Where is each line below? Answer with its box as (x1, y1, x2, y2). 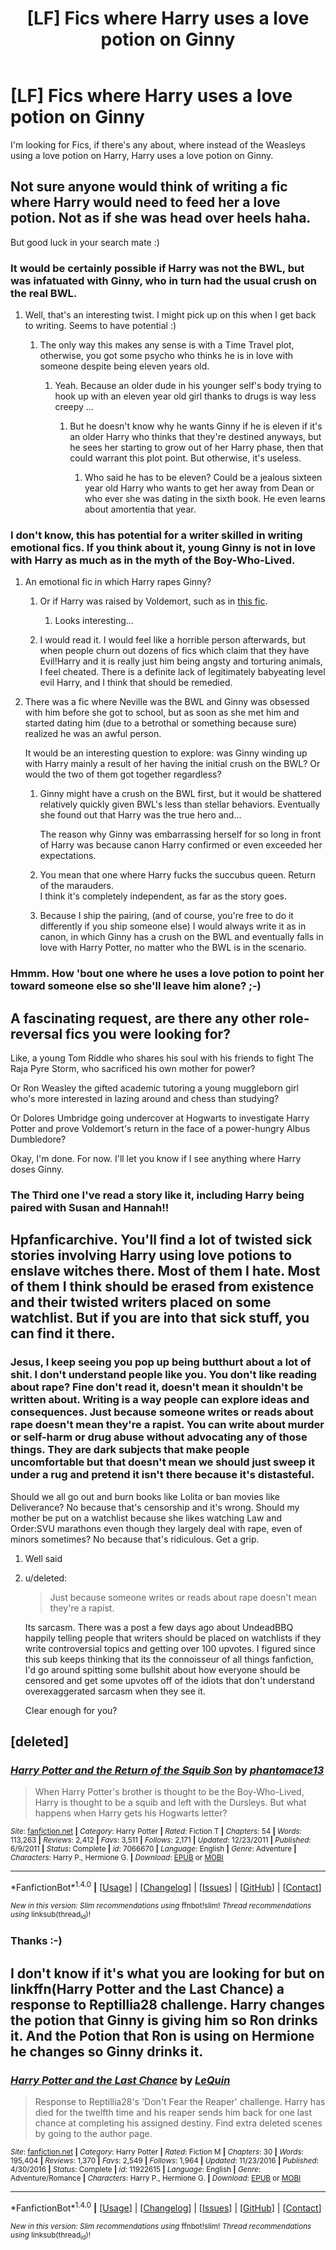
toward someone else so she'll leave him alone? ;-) (10, 979, 262, 993)
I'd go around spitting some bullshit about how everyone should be (24, 1663, 301, 1676)
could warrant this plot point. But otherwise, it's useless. (69, 452, 302, 464)
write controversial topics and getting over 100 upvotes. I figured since (24, 1642, 316, 1654)
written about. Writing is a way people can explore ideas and (10, 1393, 310, 1407)
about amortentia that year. (84, 503, 197, 516)
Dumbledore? (10, 1133, 67, 1146)
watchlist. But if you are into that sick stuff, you (10, 1310, 310, 1327)
